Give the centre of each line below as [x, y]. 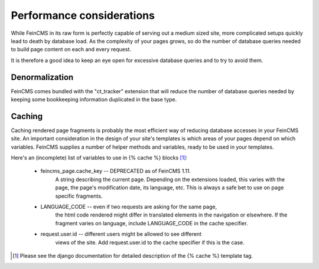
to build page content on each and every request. [71, 50]
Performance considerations [83, 15]
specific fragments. [79, 196]
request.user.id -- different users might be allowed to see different [121, 234]
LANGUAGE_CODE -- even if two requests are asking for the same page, [129, 207]
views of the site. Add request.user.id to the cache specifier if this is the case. [150, 242]
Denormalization [42, 77]
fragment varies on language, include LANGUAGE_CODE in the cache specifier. [152, 223]
